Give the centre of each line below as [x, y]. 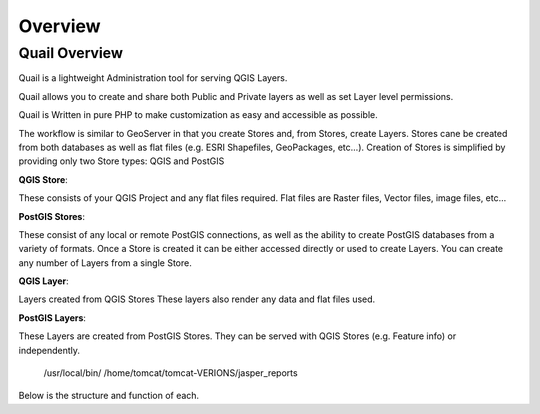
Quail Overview [71, 53]
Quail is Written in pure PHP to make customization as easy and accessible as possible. [198, 115]
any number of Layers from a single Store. [105, 262]
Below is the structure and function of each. [109, 396]
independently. [49, 350]
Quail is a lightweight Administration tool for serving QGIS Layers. [153, 78]
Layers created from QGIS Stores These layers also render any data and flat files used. [197, 299]
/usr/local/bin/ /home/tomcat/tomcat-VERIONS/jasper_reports [171, 373]
